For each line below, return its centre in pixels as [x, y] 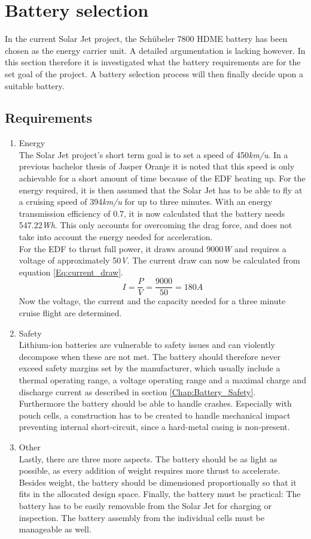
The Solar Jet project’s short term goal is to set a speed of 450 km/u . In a [153, 154]
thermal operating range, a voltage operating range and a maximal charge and [162, 380]
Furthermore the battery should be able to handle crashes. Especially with [155, 403]
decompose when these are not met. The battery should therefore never [150, 356]
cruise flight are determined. [70, 313]
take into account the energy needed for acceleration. [116, 237]
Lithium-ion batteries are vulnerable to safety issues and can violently [147, 345]
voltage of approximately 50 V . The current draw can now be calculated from [159, 260]
